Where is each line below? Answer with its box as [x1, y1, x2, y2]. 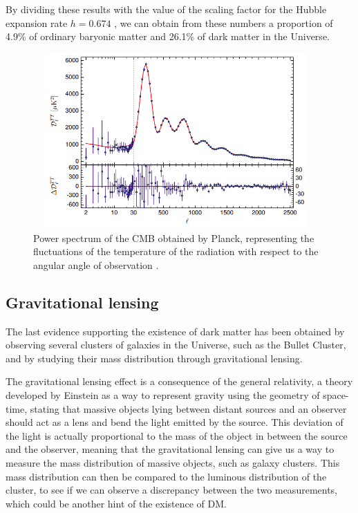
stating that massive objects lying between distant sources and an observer [30, 401, 347, 416]
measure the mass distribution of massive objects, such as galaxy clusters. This [6, 455, 340, 469]
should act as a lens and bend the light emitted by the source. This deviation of [6, 415, 343, 429]
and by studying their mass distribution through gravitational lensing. [6, 351, 303, 365]
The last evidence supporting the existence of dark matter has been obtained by [6, 324, 345, 338]
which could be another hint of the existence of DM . [6, 496, 227, 510]
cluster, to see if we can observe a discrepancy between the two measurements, [6, 483, 338, 497]
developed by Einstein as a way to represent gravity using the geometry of [6, 387, 320, 402]
